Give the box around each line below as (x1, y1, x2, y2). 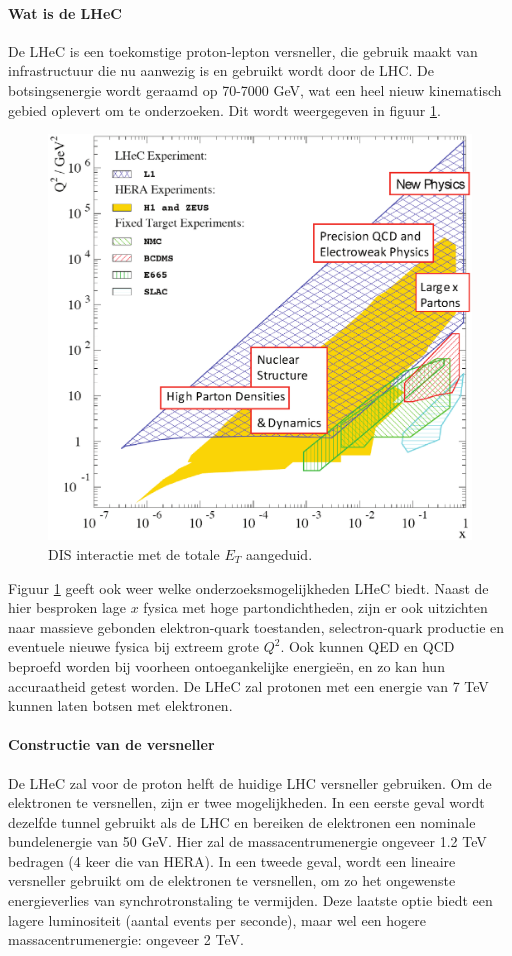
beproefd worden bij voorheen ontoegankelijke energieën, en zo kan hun (8, 655, 445, 676)
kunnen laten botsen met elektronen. (8, 695, 233, 716)
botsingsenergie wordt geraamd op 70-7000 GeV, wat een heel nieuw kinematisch (8, 79, 502, 100)
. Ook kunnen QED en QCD (280, 636, 455, 657)
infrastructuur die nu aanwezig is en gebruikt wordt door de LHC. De (8, 60, 434, 81)
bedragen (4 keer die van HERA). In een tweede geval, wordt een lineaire (8, 850, 456, 871)
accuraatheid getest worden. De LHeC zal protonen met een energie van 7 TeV (8, 675, 489, 696)
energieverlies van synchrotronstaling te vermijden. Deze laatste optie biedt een (8, 890, 493, 911)
